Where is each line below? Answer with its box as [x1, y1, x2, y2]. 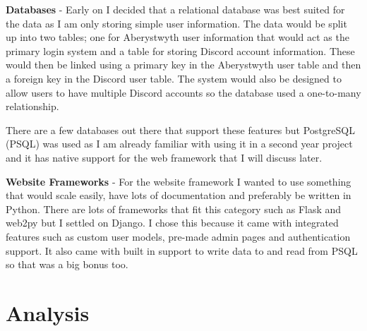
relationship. [6, 99, 59, 114]
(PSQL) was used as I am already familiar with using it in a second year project [6, 136, 353, 151]
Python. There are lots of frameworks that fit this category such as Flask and [6, 201, 342, 216]
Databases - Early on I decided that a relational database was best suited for [6, 2, 345, 16]
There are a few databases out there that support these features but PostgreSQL [6, 122, 355, 137]
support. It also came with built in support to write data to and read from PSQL [6, 243, 358, 258]
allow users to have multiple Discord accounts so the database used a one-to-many [6, 85, 361, 100]
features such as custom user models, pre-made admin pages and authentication [6, 229, 351, 243]
